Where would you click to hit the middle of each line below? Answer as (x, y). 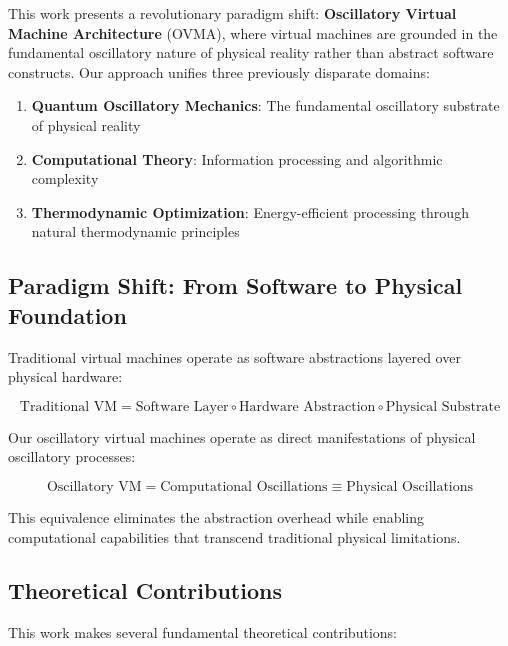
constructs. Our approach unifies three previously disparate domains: (219, 71)
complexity (65, 178)
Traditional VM (68, 406)
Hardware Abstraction (307, 406)
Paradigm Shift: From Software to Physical (235, 285)
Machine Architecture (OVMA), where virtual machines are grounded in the (253, 32)
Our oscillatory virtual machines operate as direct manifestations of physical (242, 436)
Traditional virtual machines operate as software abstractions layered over (234, 356)
